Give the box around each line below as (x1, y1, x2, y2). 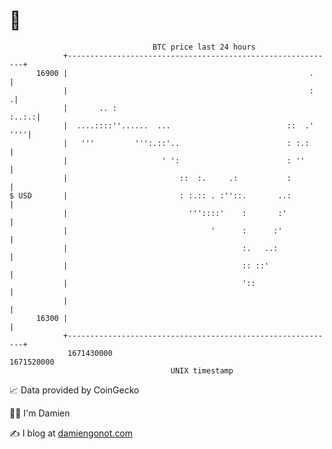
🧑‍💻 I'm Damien (9, 407, 71, 419)
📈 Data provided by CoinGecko (9, 384, 140, 396)
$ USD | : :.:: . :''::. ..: (9, 190, 292, 201)
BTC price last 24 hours (152, 42, 256, 52)
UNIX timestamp (170, 365, 234, 376)
